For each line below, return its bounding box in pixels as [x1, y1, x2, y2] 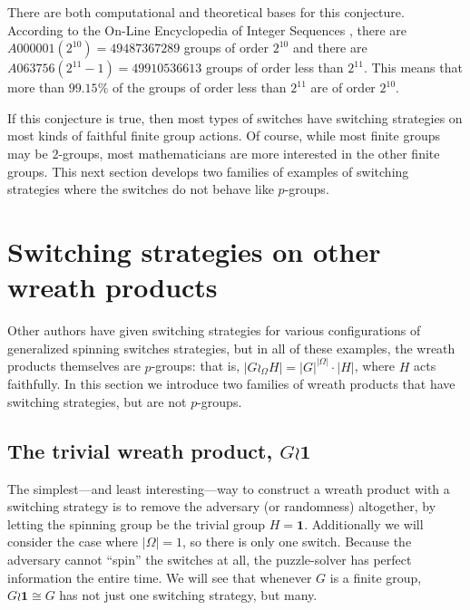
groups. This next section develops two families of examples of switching [7, 161, 409, 180]
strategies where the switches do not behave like [7, 179, 274, 198]
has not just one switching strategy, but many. [59, 586, 318, 605]
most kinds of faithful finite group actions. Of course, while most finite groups [7, 126, 441, 145]
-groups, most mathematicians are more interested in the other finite [58, 143, 440, 162]
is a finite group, [329, 567, 422, 586]
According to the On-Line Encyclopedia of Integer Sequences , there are [7, 20, 407, 39]
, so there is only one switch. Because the [182, 532, 412, 551]
